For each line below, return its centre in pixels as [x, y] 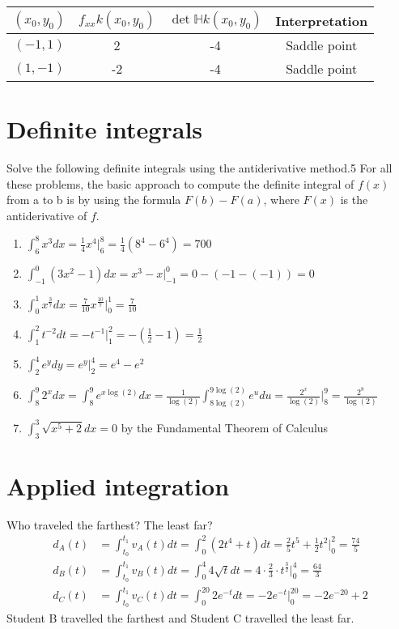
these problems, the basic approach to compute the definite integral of [180, 183]
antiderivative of [47, 215]
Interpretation [322, 20]
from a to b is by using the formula [94, 200]
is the [354, 200]
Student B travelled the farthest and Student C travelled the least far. [180, 617]
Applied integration [118, 485]
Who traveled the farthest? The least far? [110, 524]
